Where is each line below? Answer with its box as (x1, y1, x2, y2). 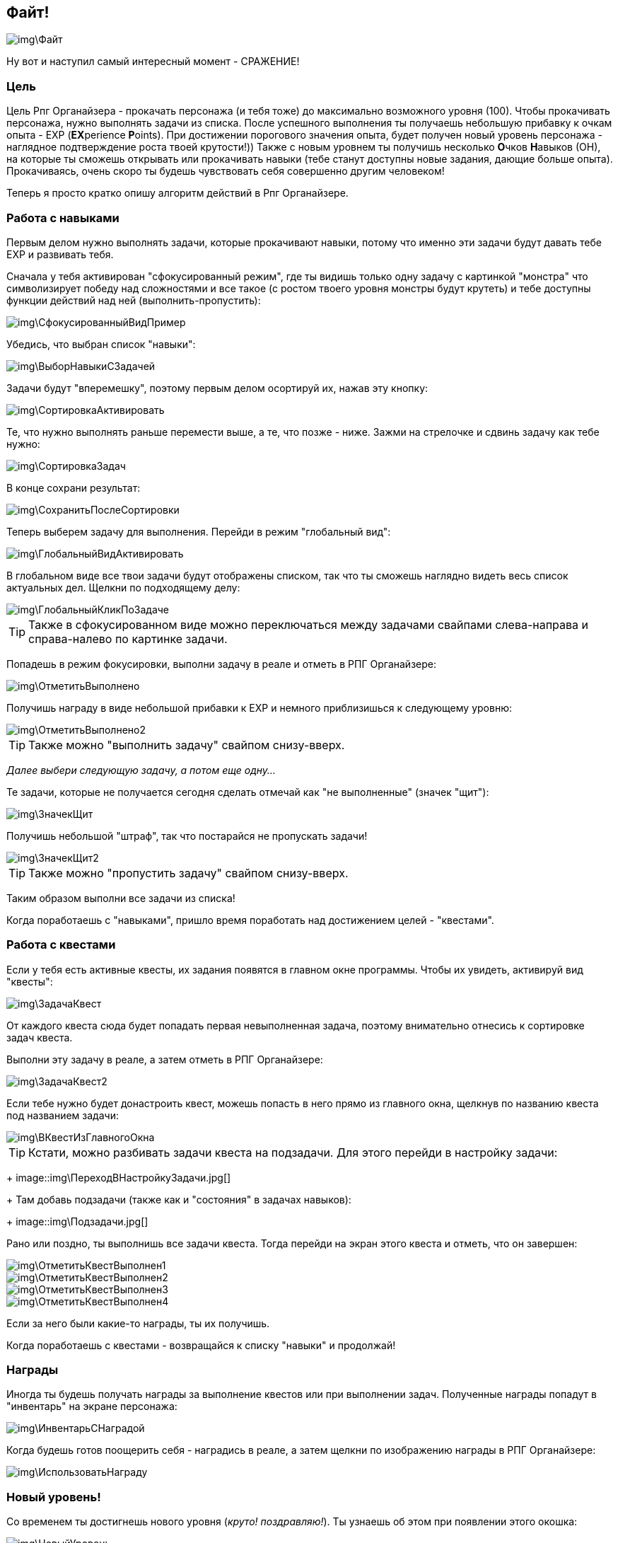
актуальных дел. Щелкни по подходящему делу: (6, 581, 240, 594)
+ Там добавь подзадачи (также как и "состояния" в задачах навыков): (6, 1193, 351, 1206)
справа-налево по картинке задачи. (28, 631, 228, 646)
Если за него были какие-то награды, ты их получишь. (6, 1317, 270, 1329)
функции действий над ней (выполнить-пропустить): (6, 294, 261, 306)
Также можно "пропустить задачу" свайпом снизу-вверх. (28, 865, 349, 880)
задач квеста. (6, 1031, 73, 1044)
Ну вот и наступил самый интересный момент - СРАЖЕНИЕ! (6, 55, 300, 68)
